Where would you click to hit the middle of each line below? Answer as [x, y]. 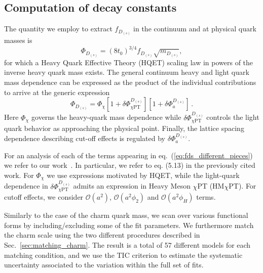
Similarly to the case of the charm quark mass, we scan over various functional [126, 215]
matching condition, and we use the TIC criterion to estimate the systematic [123, 255]
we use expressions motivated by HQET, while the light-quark [143, 175]
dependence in [26, 186]
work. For [19, 175]
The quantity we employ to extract [58, 29]
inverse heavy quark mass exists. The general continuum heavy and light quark [127, 72]
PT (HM [211, 186]
